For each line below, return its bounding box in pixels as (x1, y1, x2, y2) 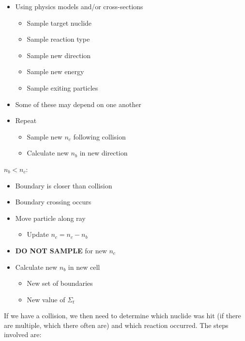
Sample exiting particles (27, 82, 98, 93)
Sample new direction (27, 50, 91, 60)
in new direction (79, 148, 128, 158)
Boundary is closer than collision (15, 180, 112, 190)
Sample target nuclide (27, 17, 92, 28)
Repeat (15, 115, 37, 125)
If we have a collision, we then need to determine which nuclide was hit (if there (4, 310, 241, 321)
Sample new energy (27, 66, 84, 77)
